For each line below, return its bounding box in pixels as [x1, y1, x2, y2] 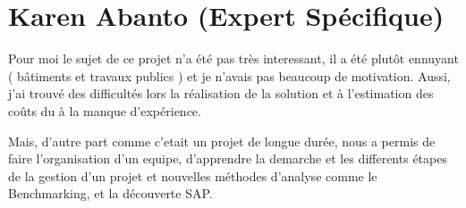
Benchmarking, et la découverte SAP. [8, 184, 213, 203]
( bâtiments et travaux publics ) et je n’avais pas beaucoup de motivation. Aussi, [8, 66, 451, 85]
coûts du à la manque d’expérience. [8, 101, 201, 120]
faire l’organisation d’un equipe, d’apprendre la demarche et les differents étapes [8, 149, 447, 168]
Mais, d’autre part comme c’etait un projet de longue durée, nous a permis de [8, 131, 436, 150]
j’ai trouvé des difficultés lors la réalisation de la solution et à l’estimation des [8, 84, 434, 103]
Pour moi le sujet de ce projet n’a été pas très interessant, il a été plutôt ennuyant [8, 49, 459, 68]
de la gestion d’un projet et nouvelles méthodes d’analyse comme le [8, 166, 377, 185]
